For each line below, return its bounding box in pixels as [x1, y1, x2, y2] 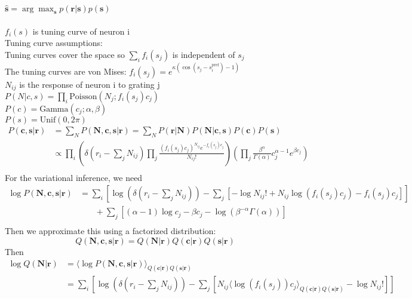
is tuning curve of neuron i [32, 24, 130, 37]
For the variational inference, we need [5, 171, 143, 183]
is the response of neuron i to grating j [19, 78, 160, 90]
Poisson [69, 92, 97, 101]
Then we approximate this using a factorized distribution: [5, 225, 216, 237]
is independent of [172, 48, 235, 60]
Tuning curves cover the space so [5, 48, 125, 60]
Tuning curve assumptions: [5, 36, 103, 49]
